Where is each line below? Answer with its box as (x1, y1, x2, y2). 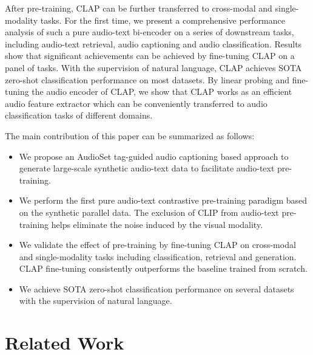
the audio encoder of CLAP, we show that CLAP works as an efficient (32, 85, 292, 98)
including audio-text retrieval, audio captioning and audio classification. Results (5, 37, 302, 50)
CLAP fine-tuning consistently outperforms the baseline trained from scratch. (19, 262, 308, 275)
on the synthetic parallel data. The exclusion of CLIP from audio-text (19, 205, 279, 218)
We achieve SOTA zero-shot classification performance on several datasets (19, 282, 294, 295)
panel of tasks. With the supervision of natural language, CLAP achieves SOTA (5, 61, 302, 74)
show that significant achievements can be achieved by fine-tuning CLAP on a (5, 49, 295, 62)
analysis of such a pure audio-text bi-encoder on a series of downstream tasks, (5, 26, 294, 38)
